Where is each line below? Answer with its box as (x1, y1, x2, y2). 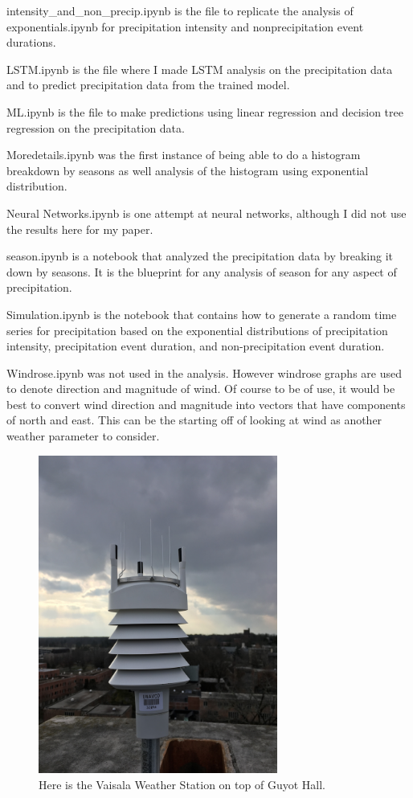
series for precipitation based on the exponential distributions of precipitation (6, 321, 388, 338)
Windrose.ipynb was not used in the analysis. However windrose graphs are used (6, 364, 402, 381)
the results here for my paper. (6, 220, 153, 237)
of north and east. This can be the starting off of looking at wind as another (6, 411, 382, 428)
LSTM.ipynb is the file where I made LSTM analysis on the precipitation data (6, 60, 393, 77)
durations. (6, 34, 56, 51)
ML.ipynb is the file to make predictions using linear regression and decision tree (6, 103, 403, 120)
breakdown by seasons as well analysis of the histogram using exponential (6, 162, 369, 178)
